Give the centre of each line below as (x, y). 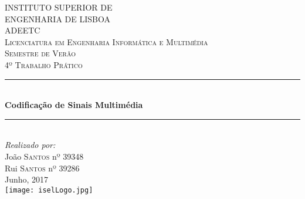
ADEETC (23, 30)
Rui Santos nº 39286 (42, 168)
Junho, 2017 (27, 179)
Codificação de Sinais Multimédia (74, 105)
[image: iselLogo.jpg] (49, 190)
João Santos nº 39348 (44, 156)
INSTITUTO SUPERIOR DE (59, 7)
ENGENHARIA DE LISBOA (57, 18)
